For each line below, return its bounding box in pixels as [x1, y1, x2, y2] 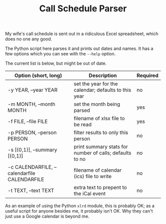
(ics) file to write [74, 173, 112, 180]
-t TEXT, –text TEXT [7, 187, 54, 194]
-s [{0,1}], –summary [7, 147, 57, 153]
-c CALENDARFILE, [7, 164, 53, 171]
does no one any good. [5, 36, 52, 42]
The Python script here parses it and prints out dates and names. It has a [5, 45, 154, 52]
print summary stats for [74, 144, 128, 150]
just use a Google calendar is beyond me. [5, 213, 90, 220]
